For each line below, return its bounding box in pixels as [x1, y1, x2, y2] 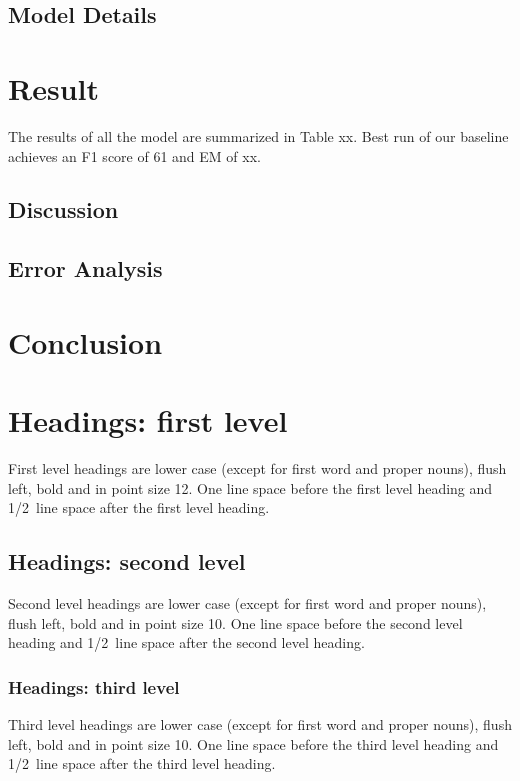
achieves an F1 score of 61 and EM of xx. [8, 145, 261, 166]
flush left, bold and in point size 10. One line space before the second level [8, 612, 463, 633]
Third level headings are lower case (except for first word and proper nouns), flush [8, 714, 512, 735]
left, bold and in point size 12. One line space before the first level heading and [8, 477, 493, 498]
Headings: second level [8, 546, 246, 577]
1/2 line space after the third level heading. [8, 753, 276, 774]
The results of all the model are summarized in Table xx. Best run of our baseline [8, 125, 509, 146]
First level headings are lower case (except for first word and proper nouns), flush [8, 458, 507, 479]
